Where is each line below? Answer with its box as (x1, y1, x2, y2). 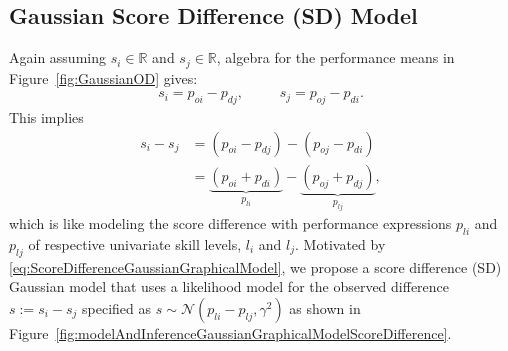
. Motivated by (295, 233, 386, 254)
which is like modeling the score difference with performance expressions (9, 213, 452, 234)
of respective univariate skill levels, (28, 233, 242, 254)
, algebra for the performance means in (216, 47, 455, 68)
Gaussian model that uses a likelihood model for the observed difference (9, 276, 450, 297)
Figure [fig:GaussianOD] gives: (9, 67, 198, 88)
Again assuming (9, 47, 106, 68)
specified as (82, 297, 152, 318)
